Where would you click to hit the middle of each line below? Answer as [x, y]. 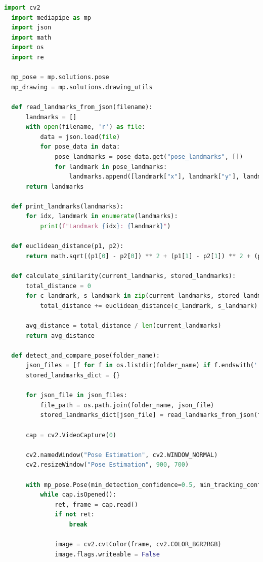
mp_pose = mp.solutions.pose [60, 77]
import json [31, 28]
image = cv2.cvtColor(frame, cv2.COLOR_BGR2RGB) [138, 545]
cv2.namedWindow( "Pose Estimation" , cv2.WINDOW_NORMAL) [122, 455]
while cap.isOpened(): [78, 495]
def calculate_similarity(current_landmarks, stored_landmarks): [124, 276]
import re [28, 57]
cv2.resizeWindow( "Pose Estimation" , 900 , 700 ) [107, 465]
